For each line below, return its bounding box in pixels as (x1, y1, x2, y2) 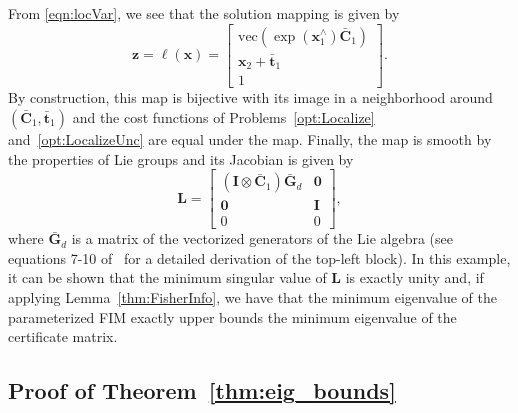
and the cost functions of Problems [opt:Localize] (72, 106, 375, 127)
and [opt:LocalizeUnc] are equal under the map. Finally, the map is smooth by (8, 128, 492, 149)
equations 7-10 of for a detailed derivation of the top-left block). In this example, (8, 247, 511, 268)
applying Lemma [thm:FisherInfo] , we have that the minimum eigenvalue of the (8, 287, 497, 308)
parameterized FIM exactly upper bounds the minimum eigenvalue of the (8, 306, 457, 327)
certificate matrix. (8, 326, 118, 347)
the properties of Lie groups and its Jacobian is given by (8, 148, 354, 169)
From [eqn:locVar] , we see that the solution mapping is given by (8, 3, 400, 23)
